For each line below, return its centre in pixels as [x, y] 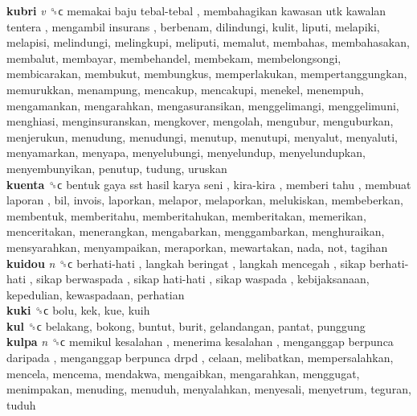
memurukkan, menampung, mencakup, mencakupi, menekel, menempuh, [185, 89]
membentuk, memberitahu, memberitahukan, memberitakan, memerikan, [186, 215]
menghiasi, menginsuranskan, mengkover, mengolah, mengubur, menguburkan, [200, 121]
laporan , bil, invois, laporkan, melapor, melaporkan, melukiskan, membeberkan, [205, 200]
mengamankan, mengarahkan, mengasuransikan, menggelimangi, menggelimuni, [203, 105]
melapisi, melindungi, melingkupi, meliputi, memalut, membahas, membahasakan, [208, 42]
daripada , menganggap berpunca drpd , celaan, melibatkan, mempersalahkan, [200, 358]
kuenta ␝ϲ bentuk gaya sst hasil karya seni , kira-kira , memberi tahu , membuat [209, 184]
